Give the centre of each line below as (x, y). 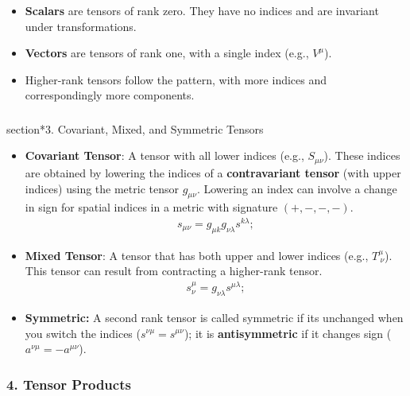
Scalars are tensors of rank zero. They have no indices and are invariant (202, 10)
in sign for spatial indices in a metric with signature (151, 207)
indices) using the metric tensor (102, 188)
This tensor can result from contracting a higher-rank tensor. (174, 271)
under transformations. (81, 26)
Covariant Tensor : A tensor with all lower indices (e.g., (164, 155)
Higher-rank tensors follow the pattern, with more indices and (176, 79)
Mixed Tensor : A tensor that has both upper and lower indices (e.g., (197, 255)
